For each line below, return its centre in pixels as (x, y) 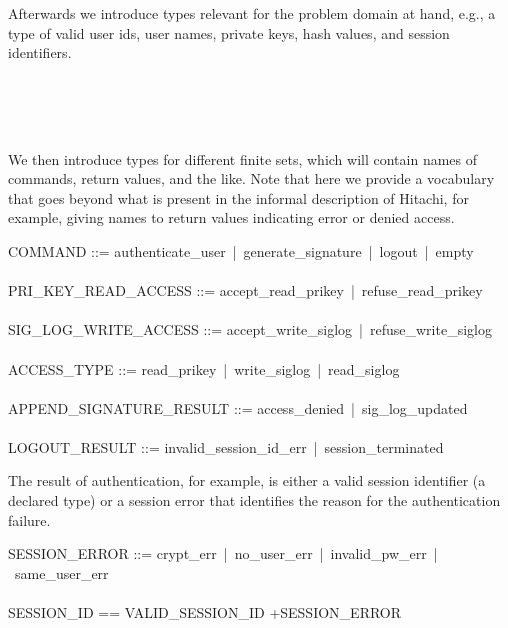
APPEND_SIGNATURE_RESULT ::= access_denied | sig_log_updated (238, 407)
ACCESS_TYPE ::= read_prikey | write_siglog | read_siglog (204, 368)
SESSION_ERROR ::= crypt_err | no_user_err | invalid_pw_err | (223, 553)
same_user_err (61, 572)
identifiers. (40, 52)
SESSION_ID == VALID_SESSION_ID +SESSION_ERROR (205, 612)
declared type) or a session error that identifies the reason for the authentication (254, 500)
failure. (29, 519)
